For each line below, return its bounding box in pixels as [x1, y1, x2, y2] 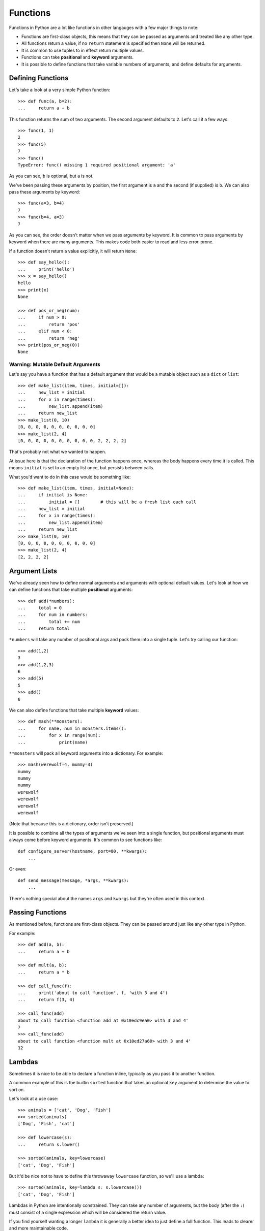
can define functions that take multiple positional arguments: [9, 586, 133, 593]
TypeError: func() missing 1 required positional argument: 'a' [18, 162, 176, 167]
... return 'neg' [18, 335, 80, 341]
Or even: [9, 866, 26, 872]
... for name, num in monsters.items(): [18, 725, 127, 731]
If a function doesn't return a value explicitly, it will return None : [9, 248, 137, 254]
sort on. [9, 1086, 25, 1093]
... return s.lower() [18, 1141, 80, 1147]
